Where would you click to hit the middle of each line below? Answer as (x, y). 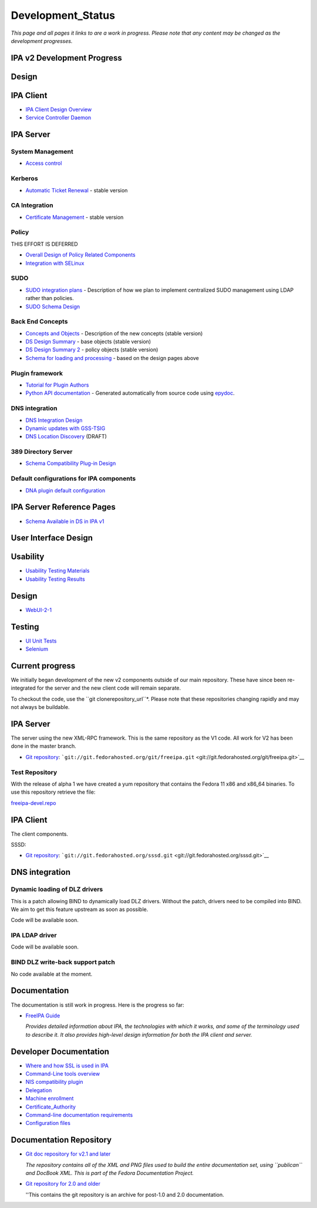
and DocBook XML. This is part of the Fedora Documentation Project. (109, 1173)
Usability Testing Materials (58, 571)
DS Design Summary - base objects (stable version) (88, 342)
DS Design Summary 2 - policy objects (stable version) (92, 350)
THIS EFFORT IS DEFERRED (45, 244)
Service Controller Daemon (58, 118)
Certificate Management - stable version (75, 217)
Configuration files (48, 1123)
